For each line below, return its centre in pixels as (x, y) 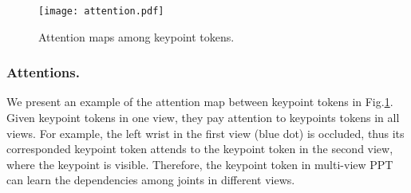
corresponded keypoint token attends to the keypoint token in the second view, (200, 149)
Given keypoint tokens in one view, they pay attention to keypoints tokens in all (203, 118)
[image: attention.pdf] (101, 11)
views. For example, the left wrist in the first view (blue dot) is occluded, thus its (205, 133)
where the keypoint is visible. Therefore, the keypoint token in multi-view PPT (200, 164)
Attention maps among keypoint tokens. (136, 36)
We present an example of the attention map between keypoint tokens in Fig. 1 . (200, 102)
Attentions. (43, 72)
